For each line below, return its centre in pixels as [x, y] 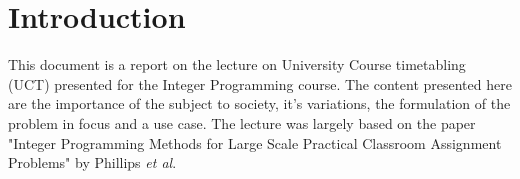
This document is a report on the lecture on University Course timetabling [237, 64]
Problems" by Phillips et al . [92, 162]
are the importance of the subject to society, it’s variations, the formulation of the [259, 103]
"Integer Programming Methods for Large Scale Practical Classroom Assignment [255, 142]
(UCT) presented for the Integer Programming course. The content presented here [260, 83]
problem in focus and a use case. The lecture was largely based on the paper [242, 122]
